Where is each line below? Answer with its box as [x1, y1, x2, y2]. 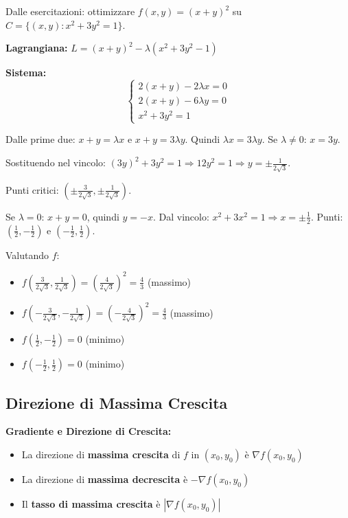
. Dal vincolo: [152, 209, 209, 223]
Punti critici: [5, 182, 59, 196]
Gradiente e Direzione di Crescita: [5, 424, 172, 438]
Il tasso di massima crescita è [21, 496, 161, 510]
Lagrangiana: [5, 41, 68, 55]
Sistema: [5, 65, 47, 80]
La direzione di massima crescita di [21, 447, 181, 461]
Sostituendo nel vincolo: [5, 155, 106, 170]
